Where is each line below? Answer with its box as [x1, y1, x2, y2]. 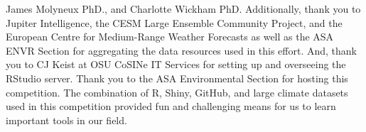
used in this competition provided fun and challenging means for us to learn [6, 99, 336, 114]
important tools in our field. [6, 112, 127, 127]
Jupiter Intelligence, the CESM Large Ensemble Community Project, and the [6, 15, 343, 30]
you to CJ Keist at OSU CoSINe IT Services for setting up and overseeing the [6, 57, 346, 72]
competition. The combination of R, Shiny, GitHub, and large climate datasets [6, 84, 348, 99]
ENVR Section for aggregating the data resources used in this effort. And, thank [6, 43, 357, 57]
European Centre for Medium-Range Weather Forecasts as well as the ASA [6, 29, 334, 44]
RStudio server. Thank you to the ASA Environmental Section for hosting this [6, 70, 348, 85]
